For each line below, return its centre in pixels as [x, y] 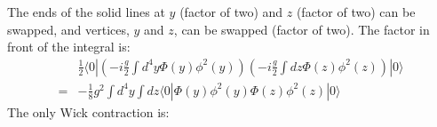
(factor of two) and [231, 12]
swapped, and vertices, [68, 29]
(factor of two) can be [356, 12]
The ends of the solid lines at [86, 12]
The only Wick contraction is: [88, 111]
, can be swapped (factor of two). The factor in [302, 29]
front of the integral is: [69, 47]
